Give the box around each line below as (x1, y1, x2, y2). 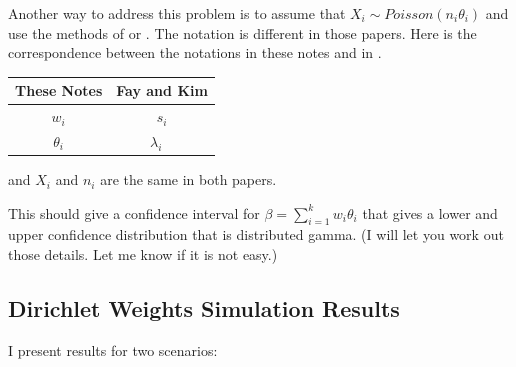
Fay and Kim (116, 80, 208, 101)
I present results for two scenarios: (8, 339, 218, 360)
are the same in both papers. (100, 169, 277, 190)
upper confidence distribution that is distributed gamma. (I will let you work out (8, 224, 504, 245)
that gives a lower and (362, 202, 498, 223)
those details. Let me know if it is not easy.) (8, 244, 278, 265)
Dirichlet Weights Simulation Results (8, 293, 400, 324)
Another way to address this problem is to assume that (8, 3, 346, 23)
